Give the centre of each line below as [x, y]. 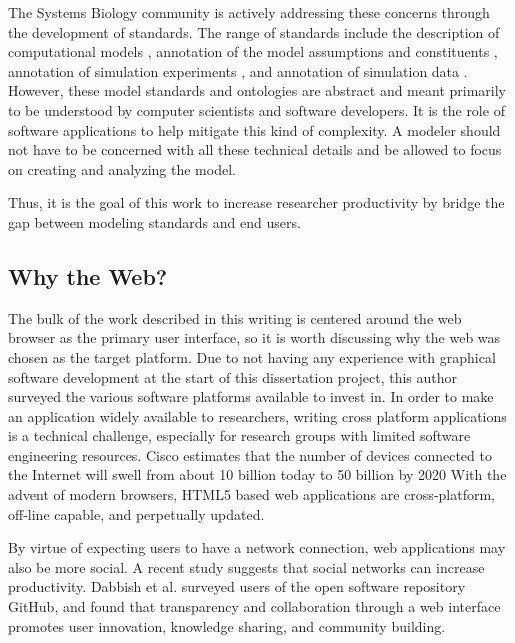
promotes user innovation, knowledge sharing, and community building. [227, 625]
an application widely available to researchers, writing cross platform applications [257, 415]
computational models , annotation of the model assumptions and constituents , [253, 51]
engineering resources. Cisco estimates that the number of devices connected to [250, 454]
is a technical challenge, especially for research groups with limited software [239, 435]
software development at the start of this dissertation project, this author [233, 376]
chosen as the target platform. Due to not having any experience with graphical [252, 356]
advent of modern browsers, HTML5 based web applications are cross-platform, [251, 494]
